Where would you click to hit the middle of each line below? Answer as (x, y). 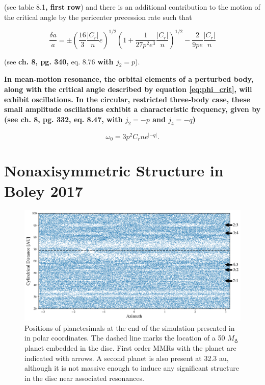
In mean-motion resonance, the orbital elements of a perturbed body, (129, 79)
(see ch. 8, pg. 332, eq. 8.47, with (63, 119)
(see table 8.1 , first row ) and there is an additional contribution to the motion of (132, 7)
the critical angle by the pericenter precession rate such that (98, 17)
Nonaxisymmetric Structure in (114, 171)
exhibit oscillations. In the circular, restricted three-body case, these (127, 99)
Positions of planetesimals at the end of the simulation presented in (130, 327)
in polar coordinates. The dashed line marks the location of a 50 (125, 338)
